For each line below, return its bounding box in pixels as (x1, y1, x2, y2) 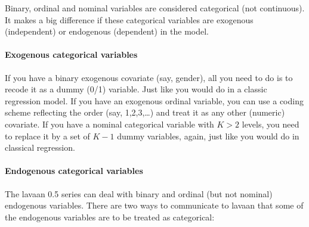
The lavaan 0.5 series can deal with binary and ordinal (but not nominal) (5, 187, 273, 200)
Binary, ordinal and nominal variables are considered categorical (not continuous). (5, 2, 305, 14)
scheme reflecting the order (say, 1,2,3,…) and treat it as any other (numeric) (5, 106, 285, 119)
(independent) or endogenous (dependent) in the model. (5, 25, 209, 38)
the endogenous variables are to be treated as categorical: (5, 210, 215, 223)
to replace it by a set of (5, 129, 90, 142)
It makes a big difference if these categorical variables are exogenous (5, 13, 254, 26)
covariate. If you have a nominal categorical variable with (5, 117, 214, 130)
